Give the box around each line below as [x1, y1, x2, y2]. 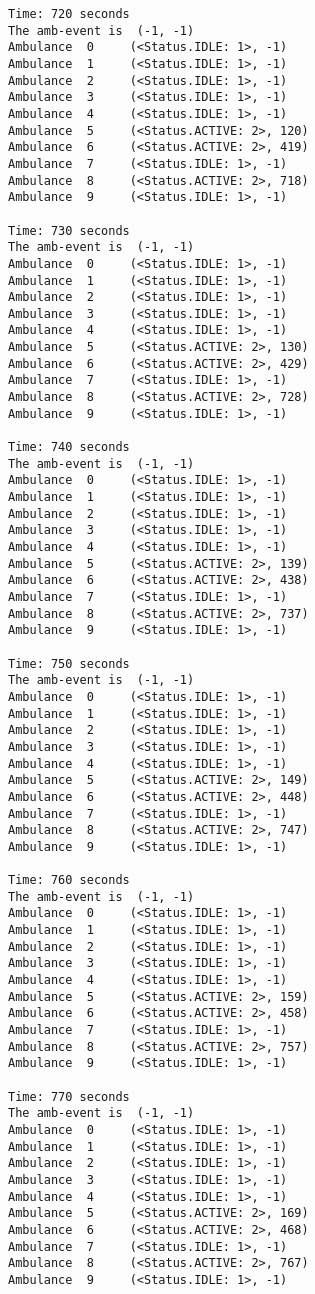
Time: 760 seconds [8, 873, 130, 888]
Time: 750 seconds [8, 656, 130, 671]
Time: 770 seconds [8, 1089, 130, 1104]
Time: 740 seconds [8, 440, 130, 455]
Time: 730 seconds [8, 223, 130, 238]
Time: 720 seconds [8, 7, 130, 21]
